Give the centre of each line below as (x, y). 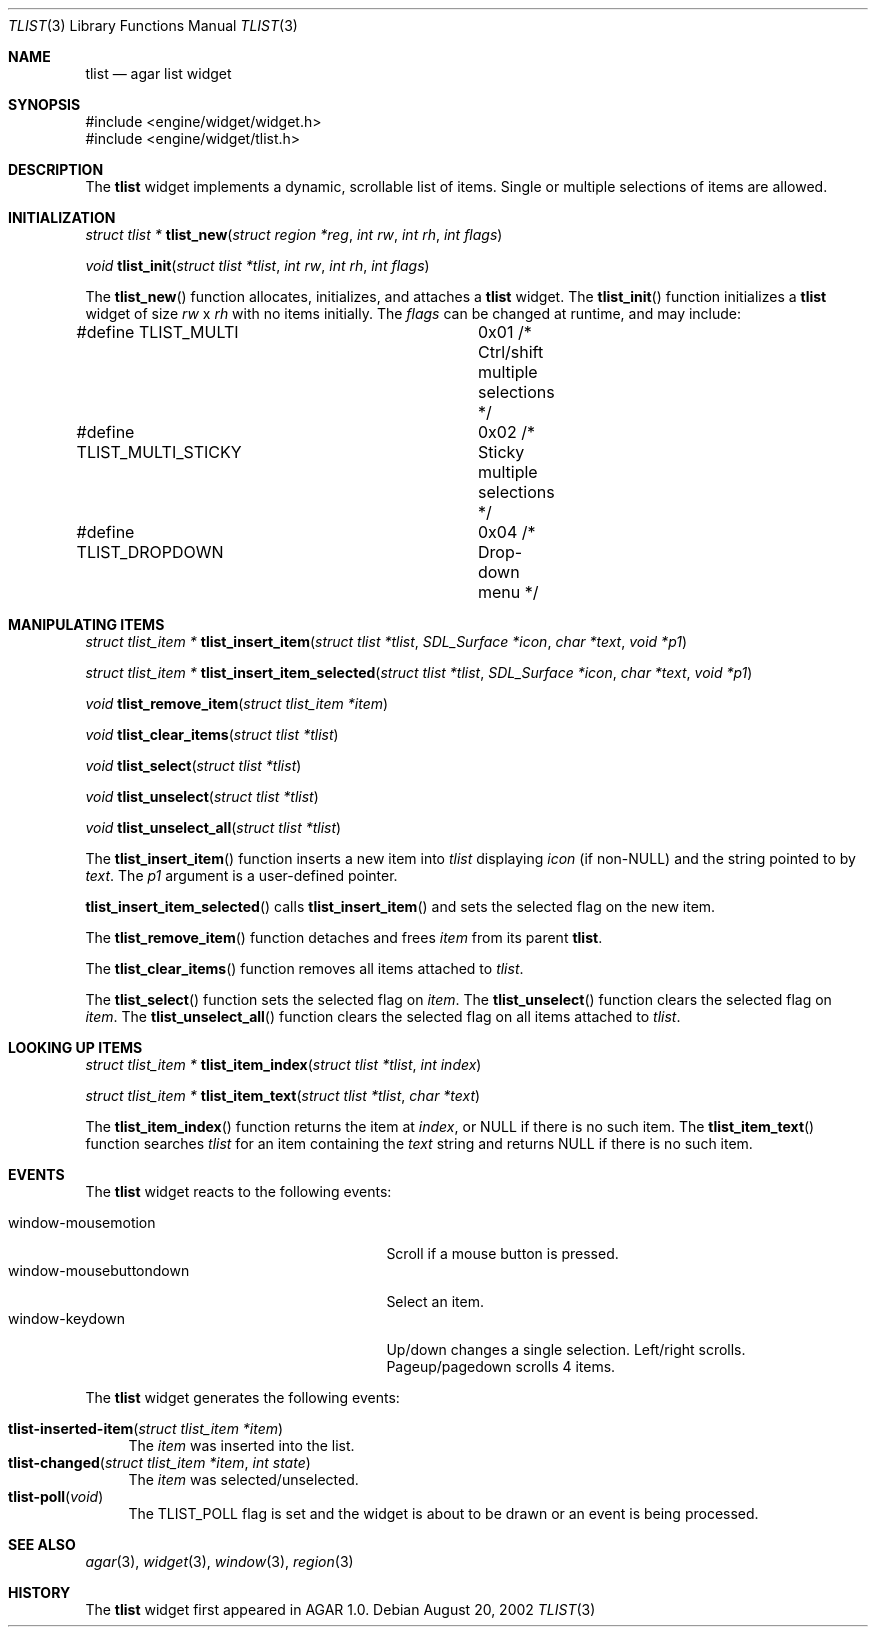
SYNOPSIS (44, 104)
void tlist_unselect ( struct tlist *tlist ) (202, 796)
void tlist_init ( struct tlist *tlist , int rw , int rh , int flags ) (257, 265)
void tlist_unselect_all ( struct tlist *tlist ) (213, 827)
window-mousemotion (82, 1222)
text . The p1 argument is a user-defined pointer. (241, 875)
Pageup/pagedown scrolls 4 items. (501, 1366)
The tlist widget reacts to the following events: (238, 1191)
